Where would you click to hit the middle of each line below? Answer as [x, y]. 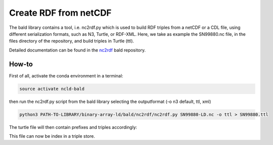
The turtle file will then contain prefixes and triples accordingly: [73, 127]
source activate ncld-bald [52, 89]
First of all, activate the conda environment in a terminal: [66, 75]
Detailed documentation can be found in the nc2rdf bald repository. [77, 50]
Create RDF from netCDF [60, 13]
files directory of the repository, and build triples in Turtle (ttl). [72, 41]
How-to [21, 64]
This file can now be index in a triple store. [52, 136]
